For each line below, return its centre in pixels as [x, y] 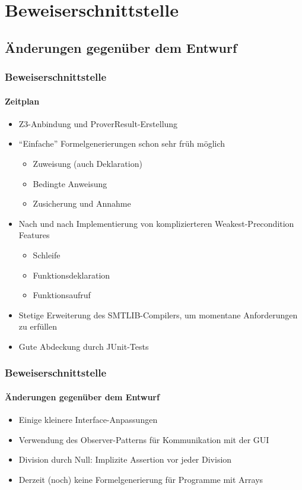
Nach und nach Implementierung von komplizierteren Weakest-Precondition [156, 223]
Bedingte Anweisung [70, 183]
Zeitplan [22, 101]
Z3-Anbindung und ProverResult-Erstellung [98, 123]
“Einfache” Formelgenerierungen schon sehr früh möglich [122, 143]
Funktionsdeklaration [71, 275]
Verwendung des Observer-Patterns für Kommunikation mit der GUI [144, 439]
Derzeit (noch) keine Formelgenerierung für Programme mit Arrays [141, 479]
